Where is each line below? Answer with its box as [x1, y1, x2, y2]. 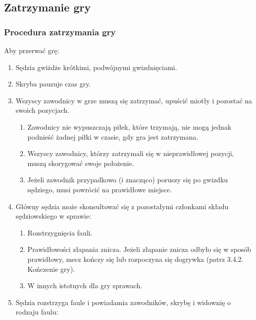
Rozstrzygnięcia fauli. [27, 227, 93, 238]
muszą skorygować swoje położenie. [27, 158, 134, 168]
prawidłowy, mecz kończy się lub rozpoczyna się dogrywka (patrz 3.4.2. [27, 253, 244, 264]
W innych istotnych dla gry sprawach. [27, 280, 143, 291]
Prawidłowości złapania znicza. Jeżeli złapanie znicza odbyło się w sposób [27, 244, 252, 254]
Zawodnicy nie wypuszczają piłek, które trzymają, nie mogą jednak [27, 121, 232, 132]
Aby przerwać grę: [4, 45, 59, 55]
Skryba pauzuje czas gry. [15, 79, 91, 89]
